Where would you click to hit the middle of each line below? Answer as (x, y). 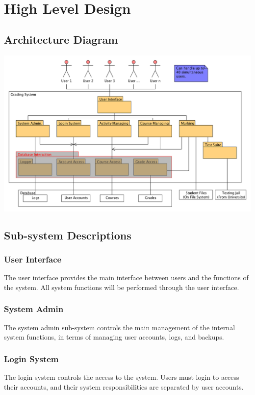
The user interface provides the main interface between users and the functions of (126, 277)
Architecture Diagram (61, 39)
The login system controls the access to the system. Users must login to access (122, 377)
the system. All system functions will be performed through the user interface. (122, 287)
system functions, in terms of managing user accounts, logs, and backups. (114, 337)
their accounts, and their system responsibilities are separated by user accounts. (124, 386)
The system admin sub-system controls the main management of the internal (120, 327)
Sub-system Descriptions (68, 235)
